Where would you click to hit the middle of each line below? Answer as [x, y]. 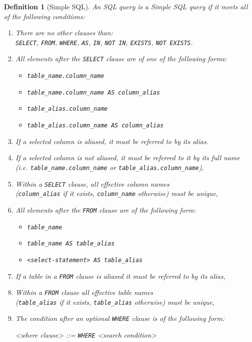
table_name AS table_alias [71, 244]
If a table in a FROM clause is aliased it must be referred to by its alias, [120, 276]
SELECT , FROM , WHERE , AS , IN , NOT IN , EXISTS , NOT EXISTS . [104, 42]
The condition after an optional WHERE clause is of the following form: [120, 318]
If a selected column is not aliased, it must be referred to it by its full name [127, 158]
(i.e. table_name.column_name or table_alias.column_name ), [110, 167]
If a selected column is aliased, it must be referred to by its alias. [112, 141]
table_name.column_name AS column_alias [94, 92]
